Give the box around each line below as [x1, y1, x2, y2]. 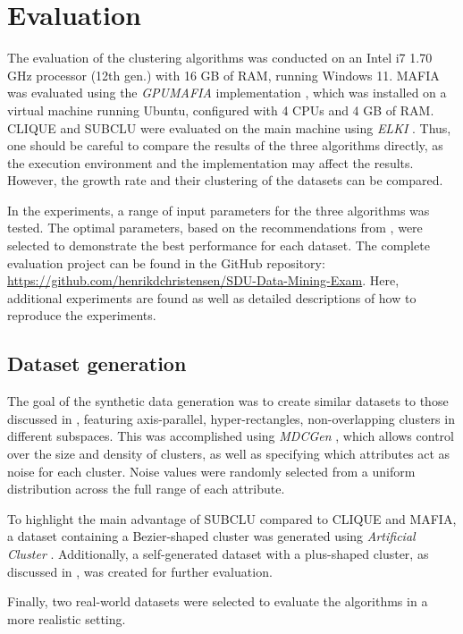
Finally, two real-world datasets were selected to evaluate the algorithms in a [7, 592, 428, 611]
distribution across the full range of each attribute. [7, 479, 285, 498]
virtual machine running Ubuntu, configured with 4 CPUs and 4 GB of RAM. [7, 100, 434, 119]
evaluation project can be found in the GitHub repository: [7, 253, 325, 272]
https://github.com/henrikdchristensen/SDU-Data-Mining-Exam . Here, [7, 271, 400, 290]
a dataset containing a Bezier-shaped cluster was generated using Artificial [7, 527, 416, 545]
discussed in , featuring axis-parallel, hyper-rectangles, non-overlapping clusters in [7, 409, 455, 427]
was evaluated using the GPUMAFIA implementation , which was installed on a [7, 83, 447, 102]
